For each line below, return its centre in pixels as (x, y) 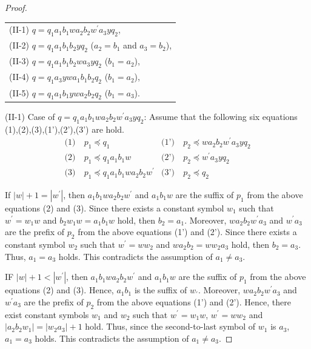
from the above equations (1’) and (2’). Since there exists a (187, 232)
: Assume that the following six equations (221, 116)
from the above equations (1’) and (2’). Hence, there (194, 301)
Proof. (16, 7)
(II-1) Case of (30, 116)
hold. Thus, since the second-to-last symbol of (170, 326)
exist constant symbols (47, 314)
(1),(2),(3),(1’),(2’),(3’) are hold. (65, 129)
